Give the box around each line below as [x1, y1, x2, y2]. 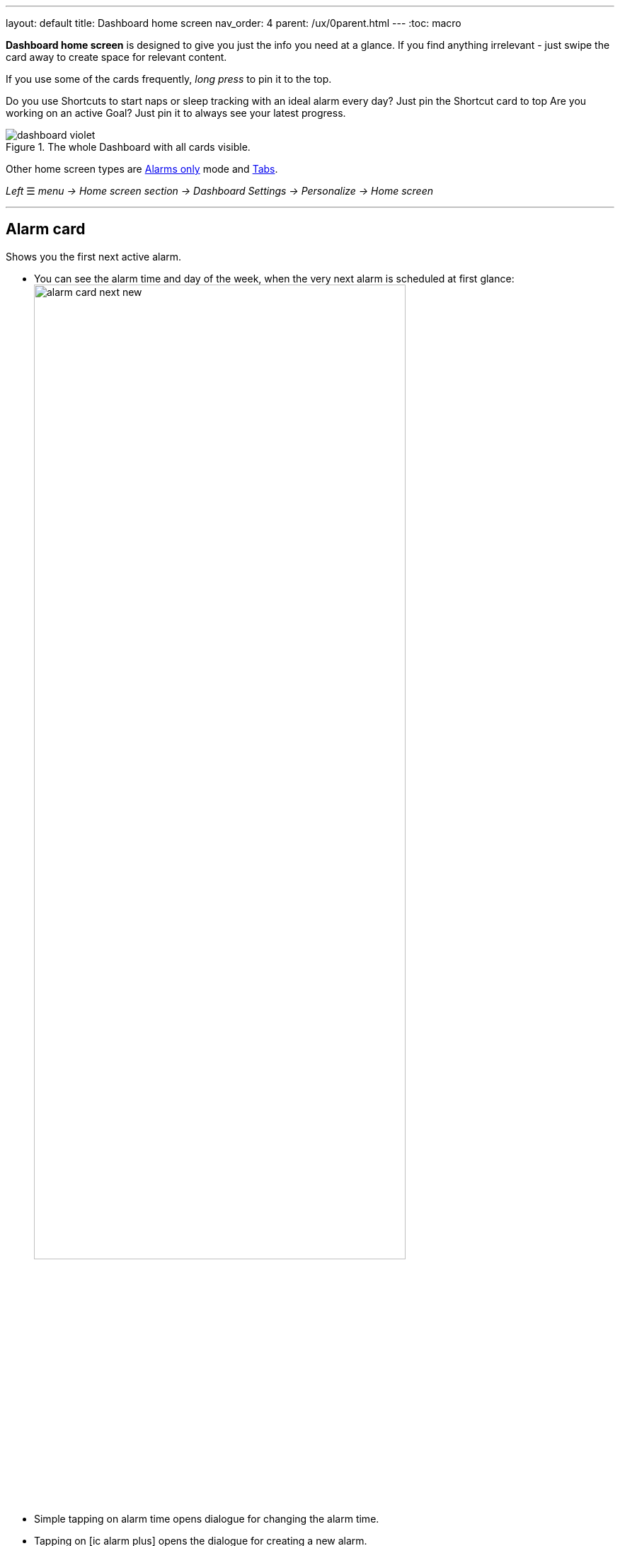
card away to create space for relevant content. [6, 51, 227, 63]
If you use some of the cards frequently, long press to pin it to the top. [6, 73, 332, 85]
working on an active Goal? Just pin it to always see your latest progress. [6, 107, 346, 119]
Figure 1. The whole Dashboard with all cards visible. [6, 141, 251, 153]
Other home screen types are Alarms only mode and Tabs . [6, 163, 278, 175]
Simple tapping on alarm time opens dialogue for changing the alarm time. [34, 1513, 379, 1525]
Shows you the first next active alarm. [6, 250, 182, 263]
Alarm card [6, 220, 86, 239]
